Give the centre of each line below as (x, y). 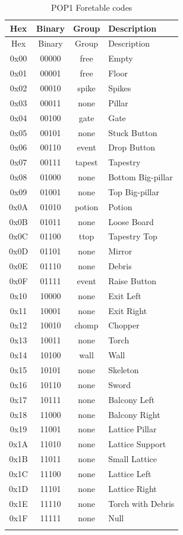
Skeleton (124, 370)
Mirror (120, 251)
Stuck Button (133, 132)
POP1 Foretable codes (91, 7)
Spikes (120, 87)
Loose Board (131, 221)
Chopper (124, 325)
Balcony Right (134, 414)
